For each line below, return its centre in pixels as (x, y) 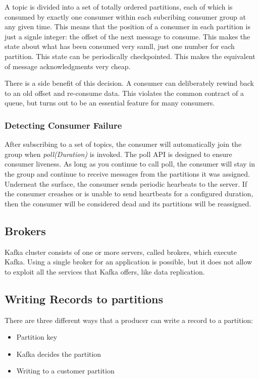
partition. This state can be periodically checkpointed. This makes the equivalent (130, 56)
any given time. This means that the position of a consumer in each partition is (127, 26)
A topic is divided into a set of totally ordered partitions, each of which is (119, 7)
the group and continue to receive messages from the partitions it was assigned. (127, 173)
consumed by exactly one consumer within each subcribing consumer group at (125, 16)
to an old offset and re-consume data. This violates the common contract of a (124, 93)
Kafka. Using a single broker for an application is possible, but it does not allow (128, 262)
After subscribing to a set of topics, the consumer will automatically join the (123, 144)
